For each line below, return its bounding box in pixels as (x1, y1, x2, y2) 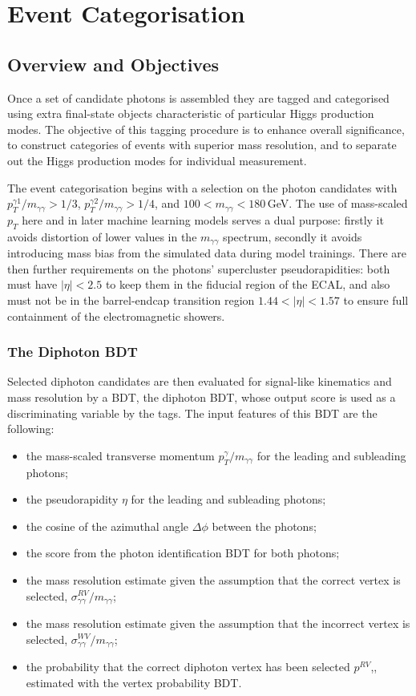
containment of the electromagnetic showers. (7, 307, 225, 324)
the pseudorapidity (26, 491, 119, 508)
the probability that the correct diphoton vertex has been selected (26, 658, 350, 675)
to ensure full (343, 291, 409, 308)
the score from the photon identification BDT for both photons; (26, 544, 340, 561)
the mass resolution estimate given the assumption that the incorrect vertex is (26, 614, 410, 631)
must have (7, 276, 58, 293)
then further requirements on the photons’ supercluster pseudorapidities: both (7, 260, 390, 277)
